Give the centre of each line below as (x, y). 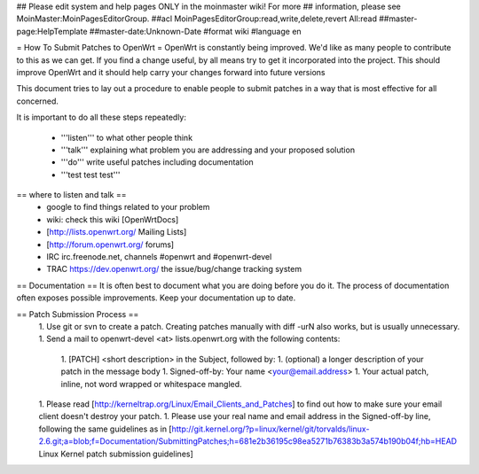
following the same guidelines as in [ (105, 429)
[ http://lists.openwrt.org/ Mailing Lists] (117, 232)
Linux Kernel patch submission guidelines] (116, 454)
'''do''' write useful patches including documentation (157, 162)
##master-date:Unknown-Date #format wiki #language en (195, 31)
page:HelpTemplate (52, 31)
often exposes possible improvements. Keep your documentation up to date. (156, 298)
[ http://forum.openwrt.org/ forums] (110, 245)
